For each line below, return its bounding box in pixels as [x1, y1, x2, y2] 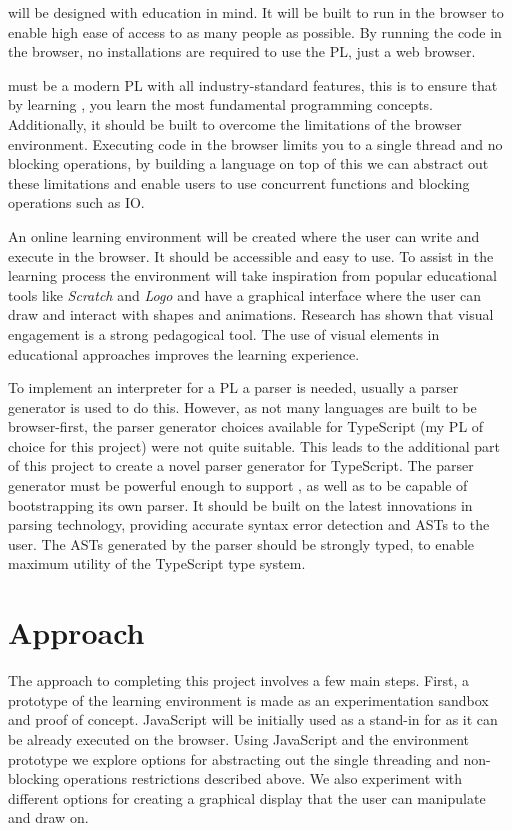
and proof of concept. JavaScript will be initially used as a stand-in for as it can [8, 709, 498, 730]
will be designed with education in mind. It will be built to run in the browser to [8, 2, 504, 22]
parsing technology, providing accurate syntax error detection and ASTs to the [8, 514, 490, 535]
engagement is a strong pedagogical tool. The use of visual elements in [8, 323, 440, 344]
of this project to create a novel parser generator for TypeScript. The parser [8, 455, 474, 476]
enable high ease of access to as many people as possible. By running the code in [8, 21, 502, 42]
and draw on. [8, 807, 89, 828]
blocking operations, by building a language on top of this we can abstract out [8, 153, 489, 174]
